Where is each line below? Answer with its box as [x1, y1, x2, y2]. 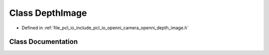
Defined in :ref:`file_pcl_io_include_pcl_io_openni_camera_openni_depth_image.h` [21, 25, 189, 31]
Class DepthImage [9, 7, 87, 18]
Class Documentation [9, 38, 78, 46]
